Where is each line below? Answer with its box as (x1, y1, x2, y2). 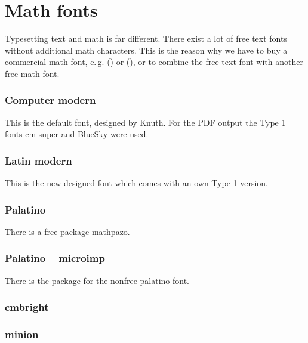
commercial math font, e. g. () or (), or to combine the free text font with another (5, 55, 303, 68)
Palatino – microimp (5, 251, 105, 265)
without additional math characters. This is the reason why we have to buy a (5, 44, 288, 56)
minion (5, 327, 39, 342)
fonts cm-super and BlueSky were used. (5, 128, 149, 140)
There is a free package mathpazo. (5, 225, 130, 237)
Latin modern (5, 153, 72, 168)
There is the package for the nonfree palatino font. (5, 274, 189, 286)
